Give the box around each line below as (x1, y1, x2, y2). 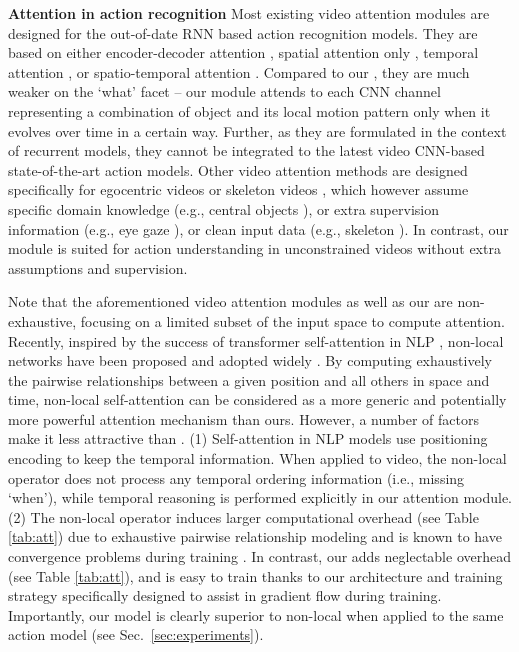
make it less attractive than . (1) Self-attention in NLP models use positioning (8, 428, 488, 449)
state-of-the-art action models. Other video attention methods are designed (8, 159, 468, 180)
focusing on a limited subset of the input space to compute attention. (80, 310, 505, 331)
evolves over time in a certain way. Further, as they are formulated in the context (8, 120, 507, 141)
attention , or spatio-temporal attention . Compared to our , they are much (8, 61, 470, 82)
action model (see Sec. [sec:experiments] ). (8, 624, 264, 645)
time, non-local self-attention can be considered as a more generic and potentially (8, 389, 507, 410)
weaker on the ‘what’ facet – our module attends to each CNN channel (8, 81, 441, 102)
